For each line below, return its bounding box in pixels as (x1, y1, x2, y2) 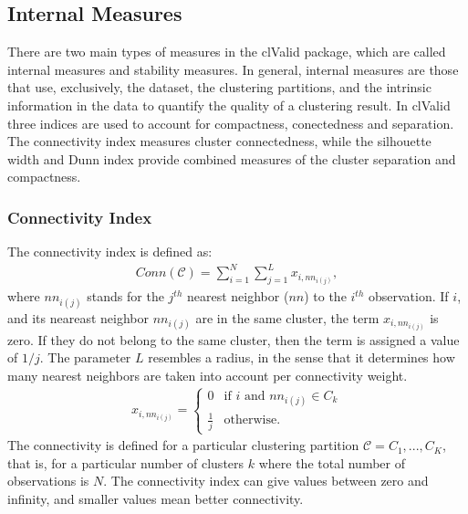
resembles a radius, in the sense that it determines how (148, 348, 455, 367)
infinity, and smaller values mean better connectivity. (7, 488, 304, 508)
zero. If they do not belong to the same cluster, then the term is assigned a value (7, 330, 460, 349)
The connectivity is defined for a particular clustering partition (7, 435, 359, 455)
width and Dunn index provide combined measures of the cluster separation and (7, 149, 456, 168)
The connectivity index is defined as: (7, 242, 213, 261)
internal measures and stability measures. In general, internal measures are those (7, 59, 459, 79)
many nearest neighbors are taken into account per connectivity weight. (7, 365, 408, 384)
